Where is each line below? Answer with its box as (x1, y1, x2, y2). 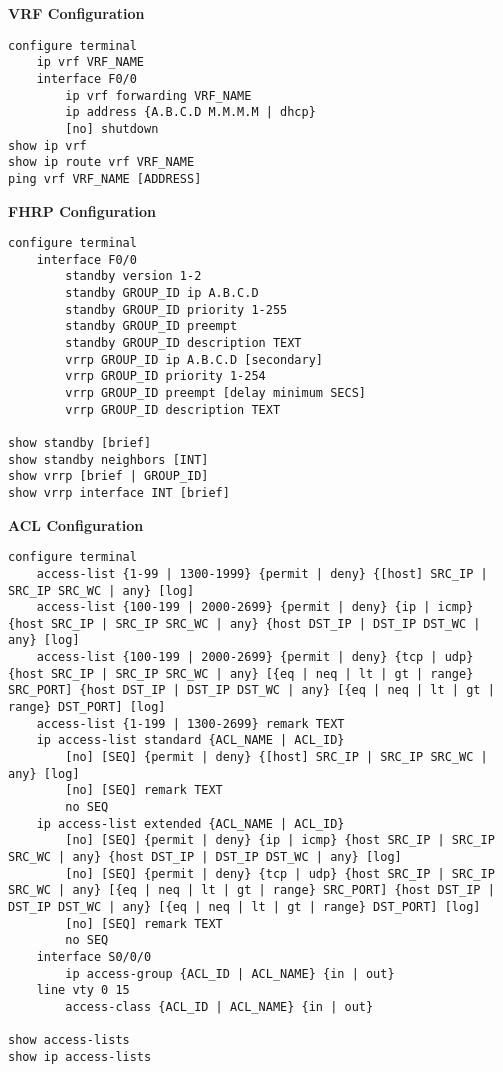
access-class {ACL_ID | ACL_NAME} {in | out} (65, 999, 374, 1014)
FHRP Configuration (8, 200, 156, 221)
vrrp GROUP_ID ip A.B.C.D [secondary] (65, 352, 323, 367)
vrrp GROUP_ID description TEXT (65, 402, 281, 417)
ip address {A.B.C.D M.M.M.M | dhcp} (65, 105, 316, 120)
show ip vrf (8, 138, 87, 153)
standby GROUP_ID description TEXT (65, 336, 302, 351)
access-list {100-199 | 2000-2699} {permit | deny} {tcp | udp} (36, 650, 474, 665)
